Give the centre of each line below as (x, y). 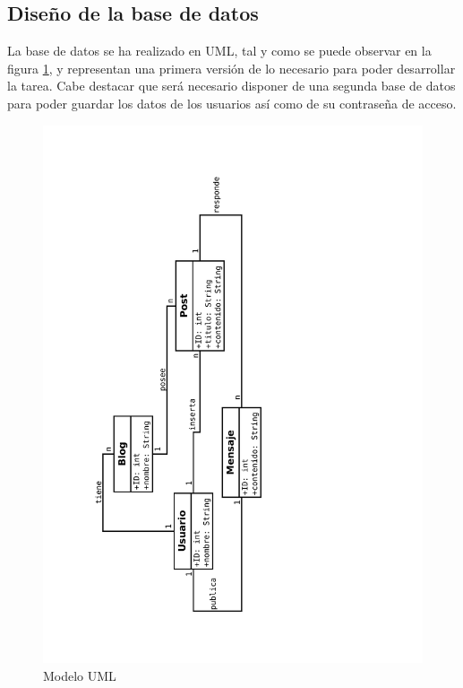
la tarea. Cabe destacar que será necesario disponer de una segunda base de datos (231, 86)
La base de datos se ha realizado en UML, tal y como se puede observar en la (219, 51)
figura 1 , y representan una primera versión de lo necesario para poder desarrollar (231, 68)
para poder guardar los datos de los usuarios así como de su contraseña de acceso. (232, 103)
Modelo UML (80, 675)
